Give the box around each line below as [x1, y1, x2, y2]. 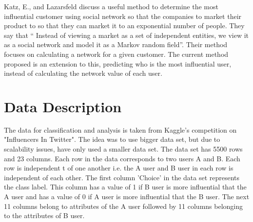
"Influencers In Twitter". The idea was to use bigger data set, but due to [4, 134, 220, 144]
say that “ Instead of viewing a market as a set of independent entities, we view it [4, 30, 249, 40]
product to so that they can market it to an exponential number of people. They [4, 20, 245, 31]
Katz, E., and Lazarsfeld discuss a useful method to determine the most [4, 1, 218, 11]
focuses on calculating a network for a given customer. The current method [4, 49, 229, 59]
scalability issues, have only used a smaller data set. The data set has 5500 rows [4, 144, 243, 154]
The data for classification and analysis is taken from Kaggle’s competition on [4, 124, 237, 135]
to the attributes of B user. [4, 210, 85, 221]
